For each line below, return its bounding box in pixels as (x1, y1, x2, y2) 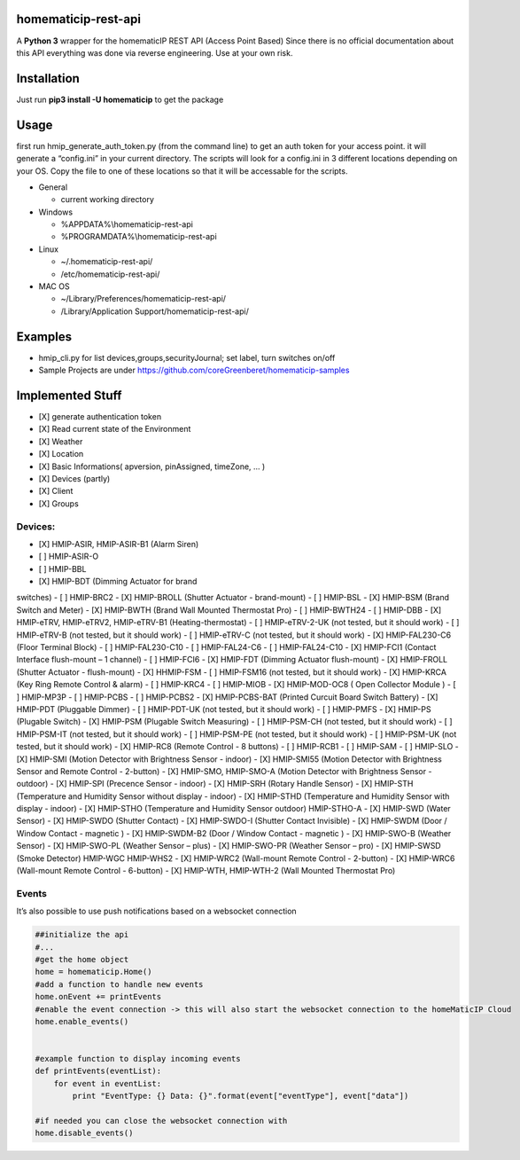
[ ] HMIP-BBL (38, 563, 87, 574)
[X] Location (38, 449, 84, 459)
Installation (16, 71, 80, 86)
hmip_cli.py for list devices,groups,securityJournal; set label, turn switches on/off (38, 352, 336, 363)
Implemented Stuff (16, 388, 122, 403)
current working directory (60, 194, 155, 205)
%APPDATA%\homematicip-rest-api (60, 219, 194, 230)
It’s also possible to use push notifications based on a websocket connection (16, 905, 297, 917)
